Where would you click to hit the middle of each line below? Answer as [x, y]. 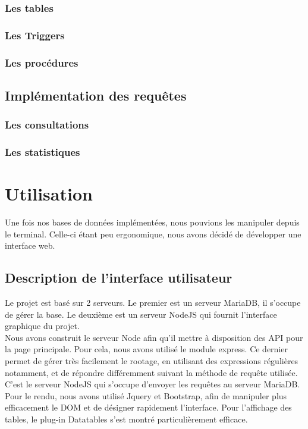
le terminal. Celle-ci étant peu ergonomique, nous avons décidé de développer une [153, 234]
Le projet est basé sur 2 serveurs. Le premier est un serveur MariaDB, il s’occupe [153, 303]
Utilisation [49, 194]
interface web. [30, 245]
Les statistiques [43, 152]
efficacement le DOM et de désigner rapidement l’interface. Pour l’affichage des [148, 407]
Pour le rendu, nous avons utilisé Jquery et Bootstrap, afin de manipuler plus [146, 395]
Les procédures [42, 62]
